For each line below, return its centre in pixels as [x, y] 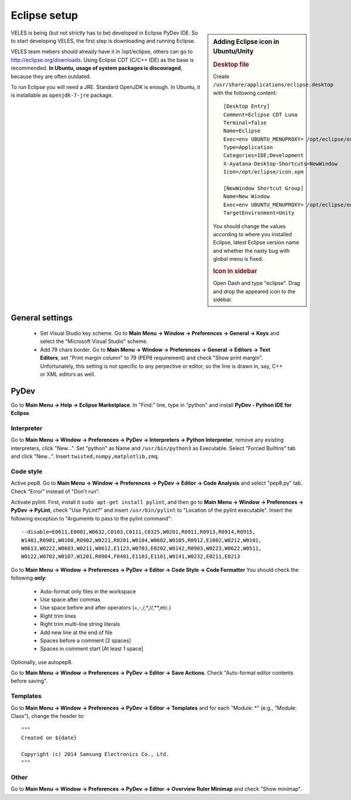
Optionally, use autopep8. [42, 662]
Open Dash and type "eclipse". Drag [257, 283]
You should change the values [250, 226]
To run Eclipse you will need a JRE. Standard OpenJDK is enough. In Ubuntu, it [106, 87]
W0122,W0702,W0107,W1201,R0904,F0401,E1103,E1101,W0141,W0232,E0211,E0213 [131, 556]
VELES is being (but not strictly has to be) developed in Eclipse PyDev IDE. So [104, 33]
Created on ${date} [49, 738]
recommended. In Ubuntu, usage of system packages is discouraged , [97, 68]
